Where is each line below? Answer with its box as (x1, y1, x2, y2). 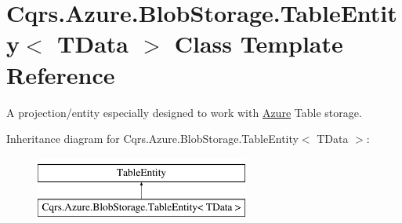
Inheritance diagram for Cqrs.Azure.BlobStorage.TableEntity (6, 130, 299, 147)
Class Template (174, 27, 343, 60)
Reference (6, 58, 115, 90)
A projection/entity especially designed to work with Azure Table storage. (6, 104, 362, 120)
